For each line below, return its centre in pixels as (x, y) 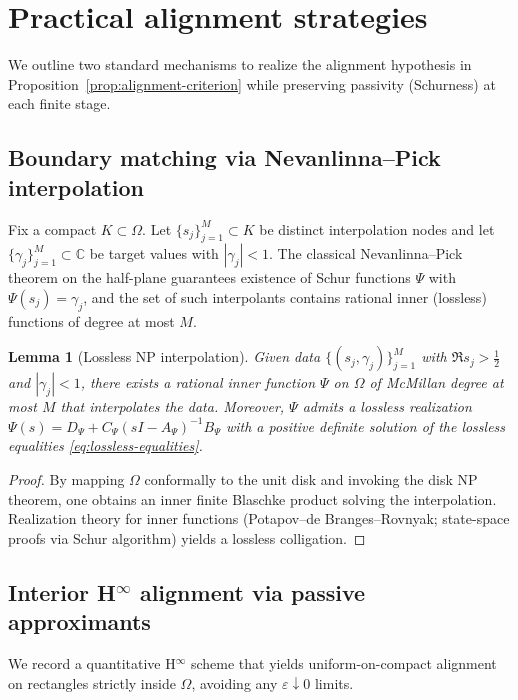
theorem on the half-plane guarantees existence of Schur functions (209, 277)
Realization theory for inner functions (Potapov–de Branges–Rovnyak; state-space (259, 518)
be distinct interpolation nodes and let (377, 228)
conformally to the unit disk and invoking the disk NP (311, 479)
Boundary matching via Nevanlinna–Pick (224, 157)
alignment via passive (252, 591)
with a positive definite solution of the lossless (365, 425)
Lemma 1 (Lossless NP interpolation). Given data (164, 356)
